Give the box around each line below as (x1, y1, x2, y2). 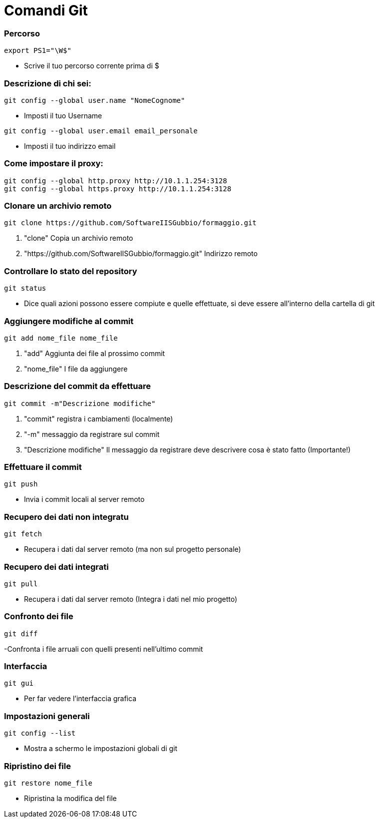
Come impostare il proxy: (4, 158, 103, 169)
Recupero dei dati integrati (4, 561, 109, 572)
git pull (4, 579, 38, 588)
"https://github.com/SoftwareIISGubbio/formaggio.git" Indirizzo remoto (24, 249, 258, 258)
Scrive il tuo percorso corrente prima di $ (24, 61, 159, 70)
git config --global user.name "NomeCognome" (4, 96, 185, 104)
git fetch (4, 530, 42, 538)
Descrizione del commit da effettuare (4, 381, 151, 392)
